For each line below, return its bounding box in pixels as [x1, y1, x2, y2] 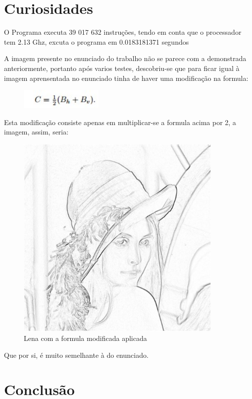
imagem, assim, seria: [4, 127, 69, 137]
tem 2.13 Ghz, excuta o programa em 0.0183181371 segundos [4, 36, 189, 47]
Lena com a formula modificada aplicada [24, 333, 147, 343]
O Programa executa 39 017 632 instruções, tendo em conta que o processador [4, 27, 242, 37]
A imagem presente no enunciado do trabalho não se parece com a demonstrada [4, 53, 247, 64]
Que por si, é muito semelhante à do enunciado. [4, 349, 149, 360]
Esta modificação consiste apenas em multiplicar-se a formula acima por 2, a [4, 117, 236, 127]
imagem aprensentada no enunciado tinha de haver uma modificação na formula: [4, 72, 249, 83]
